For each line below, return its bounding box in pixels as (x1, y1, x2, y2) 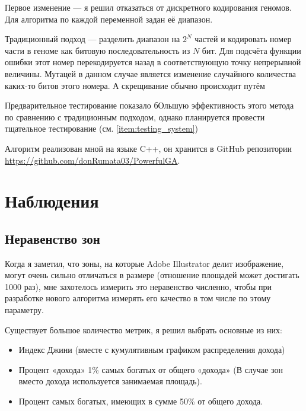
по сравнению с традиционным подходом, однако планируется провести (5, 110, 265, 123)
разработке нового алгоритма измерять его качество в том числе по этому (5, 292, 271, 304)
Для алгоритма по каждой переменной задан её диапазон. (5, 12, 213, 25)
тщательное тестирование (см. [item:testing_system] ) (5, 122, 198, 135)
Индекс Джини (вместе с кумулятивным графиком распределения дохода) (18, 343, 285, 356)
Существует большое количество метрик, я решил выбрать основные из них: (5, 323, 282, 336)
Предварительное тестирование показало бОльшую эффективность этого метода (5, 99, 294, 111)
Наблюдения (5, 189, 99, 213)
